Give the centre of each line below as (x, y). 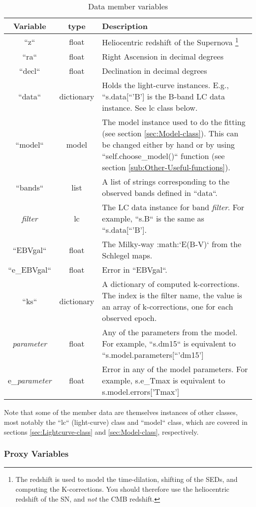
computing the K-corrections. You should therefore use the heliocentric (122, 489)
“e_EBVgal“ (30, 270)
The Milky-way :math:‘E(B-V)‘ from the (172, 244)
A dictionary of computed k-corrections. (171, 284)
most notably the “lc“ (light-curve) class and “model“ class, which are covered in (126, 422)
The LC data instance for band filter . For (173, 207)
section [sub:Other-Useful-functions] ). (166, 167)
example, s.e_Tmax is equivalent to (164, 380)
